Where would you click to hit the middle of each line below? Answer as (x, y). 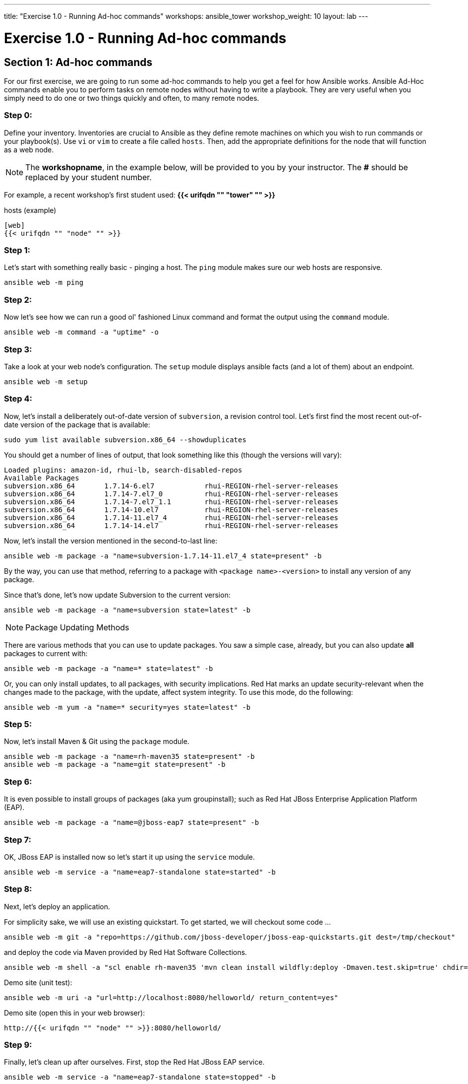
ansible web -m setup (46, 381)
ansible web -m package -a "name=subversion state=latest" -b (127, 610)
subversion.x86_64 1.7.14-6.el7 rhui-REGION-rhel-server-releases (171, 486)
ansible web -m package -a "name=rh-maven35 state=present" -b (129, 757)
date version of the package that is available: (77, 424)
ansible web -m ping (44, 283)
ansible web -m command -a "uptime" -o (81, 332)
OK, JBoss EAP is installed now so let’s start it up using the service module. (130, 857)
